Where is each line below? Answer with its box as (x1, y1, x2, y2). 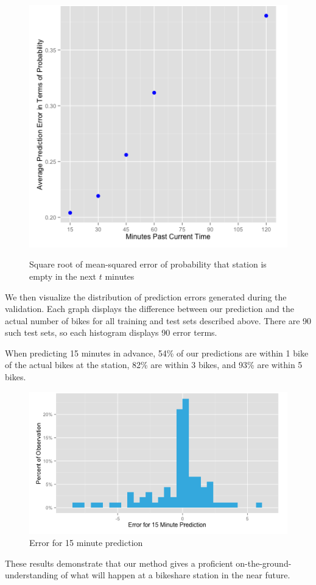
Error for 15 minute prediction (29, 536, 143, 548)
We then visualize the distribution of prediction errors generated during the (5, 290, 287, 303)
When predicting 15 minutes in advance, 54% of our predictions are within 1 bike (5, 346, 309, 359)
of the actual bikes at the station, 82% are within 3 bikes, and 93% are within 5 (5, 358, 303, 371)
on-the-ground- (236, 556, 292, 569)
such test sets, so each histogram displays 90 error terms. (5, 326, 217, 339)
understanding (5, 569, 58, 581)
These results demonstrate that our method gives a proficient (5, 556, 233, 569)
